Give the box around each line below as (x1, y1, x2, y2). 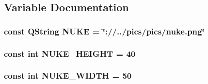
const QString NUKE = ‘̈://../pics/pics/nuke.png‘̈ (4, 25, 205, 37)
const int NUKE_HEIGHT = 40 (4, 47, 136, 59)
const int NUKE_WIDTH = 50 (4, 69, 132, 82)
